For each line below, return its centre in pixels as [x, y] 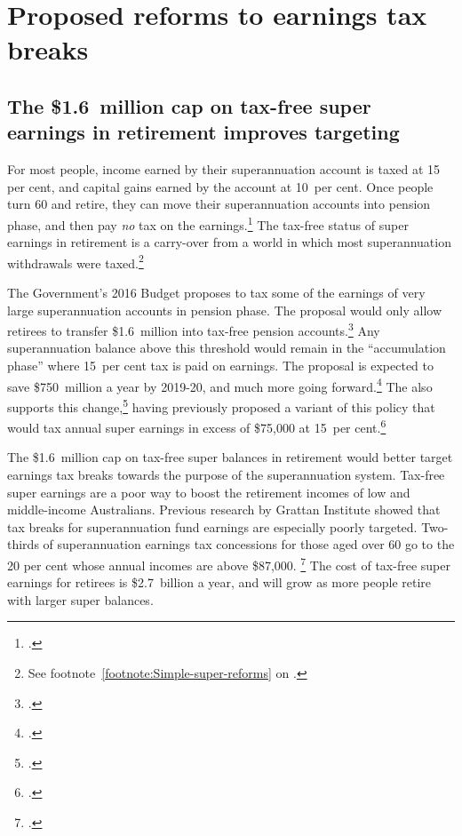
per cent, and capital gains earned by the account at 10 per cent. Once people [220, 186]
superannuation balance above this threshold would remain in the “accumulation [227, 348]
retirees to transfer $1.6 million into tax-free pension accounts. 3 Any [194, 329]
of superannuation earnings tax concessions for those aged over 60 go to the [249, 544]
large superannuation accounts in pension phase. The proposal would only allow [224, 310]
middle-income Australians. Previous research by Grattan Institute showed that [224, 510]
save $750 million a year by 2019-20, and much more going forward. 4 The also [220, 385]
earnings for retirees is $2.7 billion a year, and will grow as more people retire [219, 582]
